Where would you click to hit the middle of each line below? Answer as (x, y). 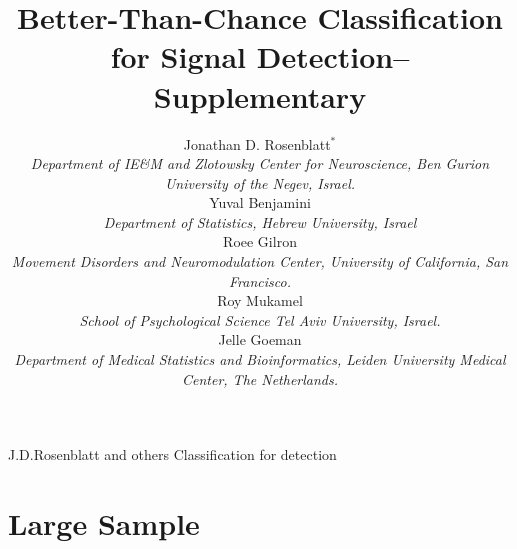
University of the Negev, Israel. (260, 182)
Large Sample (104, 523)
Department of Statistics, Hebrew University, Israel (260, 221)
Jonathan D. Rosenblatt (257, 143)
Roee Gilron (260, 241)
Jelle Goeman (260, 339)
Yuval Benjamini (260, 202)
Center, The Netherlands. (260, 378)
